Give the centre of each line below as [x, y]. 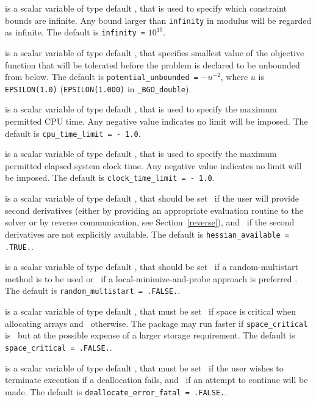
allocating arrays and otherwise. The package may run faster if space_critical [156, 323]
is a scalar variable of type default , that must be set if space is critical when [150, 311]
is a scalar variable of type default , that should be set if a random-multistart [152, 267]
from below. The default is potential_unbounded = [102, 77]
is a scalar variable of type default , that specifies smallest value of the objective [155, 52]
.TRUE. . [19, 246]
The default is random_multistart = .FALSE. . [93, 291]
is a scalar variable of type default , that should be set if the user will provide [152, 198]
